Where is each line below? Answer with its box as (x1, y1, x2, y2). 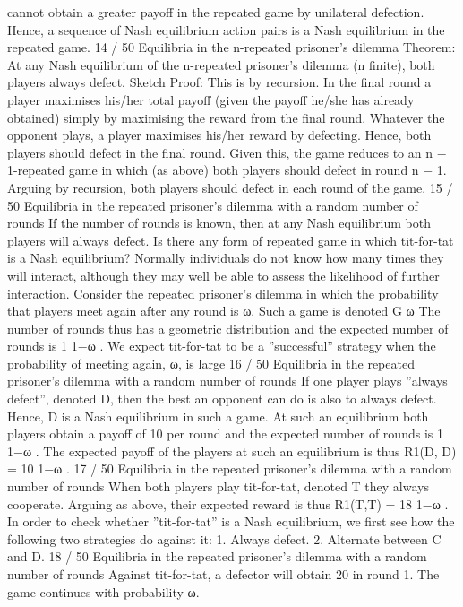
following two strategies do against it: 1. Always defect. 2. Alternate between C (7, 529, 442, 548)
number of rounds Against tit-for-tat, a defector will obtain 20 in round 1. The (7, 565, 440, 583)
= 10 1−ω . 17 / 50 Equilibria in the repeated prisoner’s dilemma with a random (7, 459, 452, 478)
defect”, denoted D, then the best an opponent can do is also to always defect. (7, 389, 437, 408)
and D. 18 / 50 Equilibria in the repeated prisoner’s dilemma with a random (7, 547, 427, 566)
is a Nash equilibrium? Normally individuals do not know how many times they (7, 248, 444, 267)
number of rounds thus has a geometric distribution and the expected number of (7, 318, 449, 337)
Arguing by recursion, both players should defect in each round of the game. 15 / (7, 178, 453, 196)
